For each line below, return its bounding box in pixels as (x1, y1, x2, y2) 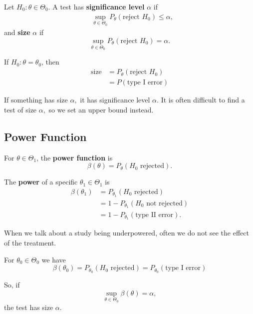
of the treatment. (4, 237, 56, 247)
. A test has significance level (48, 1, 145, 11)
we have (41, 254, 66, 264)
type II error (135, 211, 174, 218)
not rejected (146, 199, 183, 207)
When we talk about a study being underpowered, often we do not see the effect (4, 227, 249, 238)
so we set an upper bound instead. (48, 104, 154, 114)
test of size (4, 104, 37, 114)
